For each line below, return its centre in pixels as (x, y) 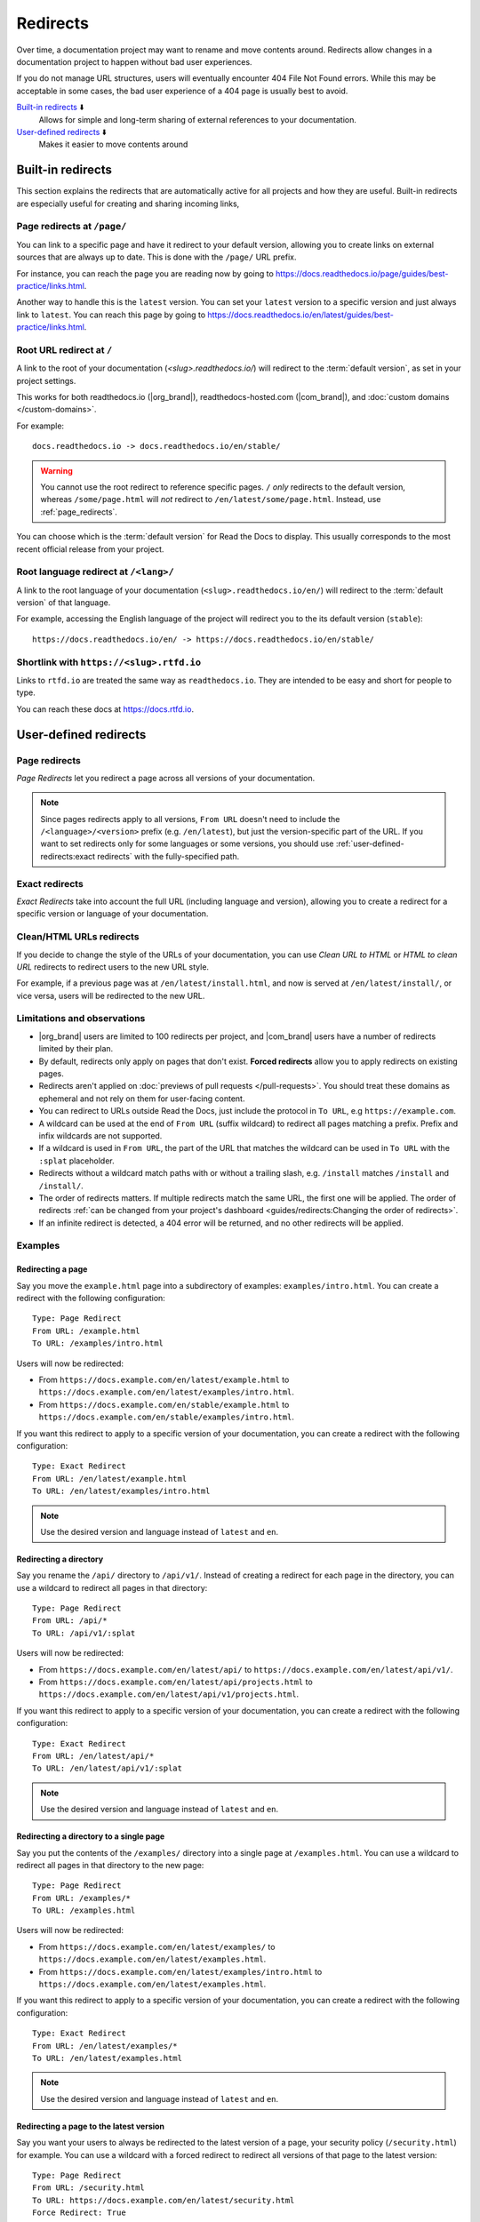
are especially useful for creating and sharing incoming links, (128, 204)
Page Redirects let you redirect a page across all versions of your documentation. (166, 778)
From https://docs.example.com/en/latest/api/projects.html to (176, 1682)
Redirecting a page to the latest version (90, 2126)
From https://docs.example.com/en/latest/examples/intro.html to (180, 1971)
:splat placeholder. (76, 1161)
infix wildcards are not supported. (100, 1135)
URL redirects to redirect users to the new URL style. (112, 967)
